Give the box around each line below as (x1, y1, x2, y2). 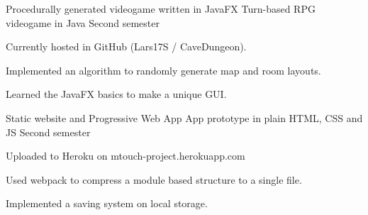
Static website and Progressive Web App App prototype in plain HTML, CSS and (6, 110, 363, 125)
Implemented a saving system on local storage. (6, 196, 208, 211)
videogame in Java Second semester (6, 15, 160, 30)
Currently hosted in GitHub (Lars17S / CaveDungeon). (6, 39, 247, 54)
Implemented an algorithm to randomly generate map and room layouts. (6, 62, 321, 77)
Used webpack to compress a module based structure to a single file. (6, 172, 302, 187)
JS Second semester (6, 124, 91, 139)
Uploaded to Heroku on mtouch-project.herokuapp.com (6, 148, 245, 163)
